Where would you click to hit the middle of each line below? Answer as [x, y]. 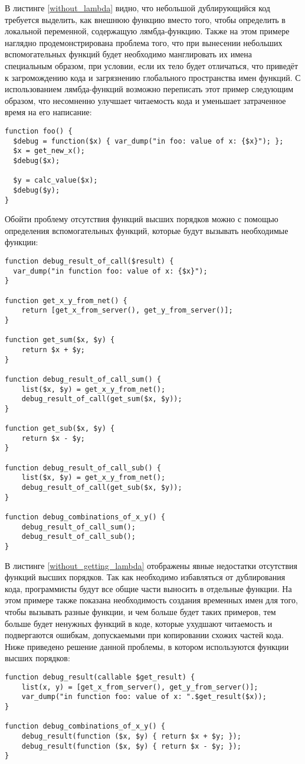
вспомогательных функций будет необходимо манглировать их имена [129, 54]
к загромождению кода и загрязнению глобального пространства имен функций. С [153, 77]
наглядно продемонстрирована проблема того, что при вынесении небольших [144, 42]
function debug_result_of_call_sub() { [83, 468]
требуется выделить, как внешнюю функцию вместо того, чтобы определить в [145, 19]
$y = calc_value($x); [55, 181]
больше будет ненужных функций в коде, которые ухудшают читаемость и [139, 623]
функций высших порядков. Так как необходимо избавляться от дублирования [145, 577]
